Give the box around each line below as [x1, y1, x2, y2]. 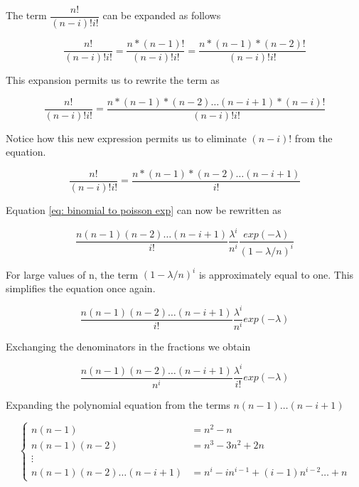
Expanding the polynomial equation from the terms [6, 397, 230, 412]
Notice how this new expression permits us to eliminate [6, 130, 247, 145]
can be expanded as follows [102, 8, 221, 23]
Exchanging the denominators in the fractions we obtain [6, 338, 251, 353]
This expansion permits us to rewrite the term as [6, 73, 220, 87]
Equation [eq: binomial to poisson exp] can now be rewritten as [6, 203, 282, 218]
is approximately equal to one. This [198, 267, 354, 282]
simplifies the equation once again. [6, 280, 156, 295]
